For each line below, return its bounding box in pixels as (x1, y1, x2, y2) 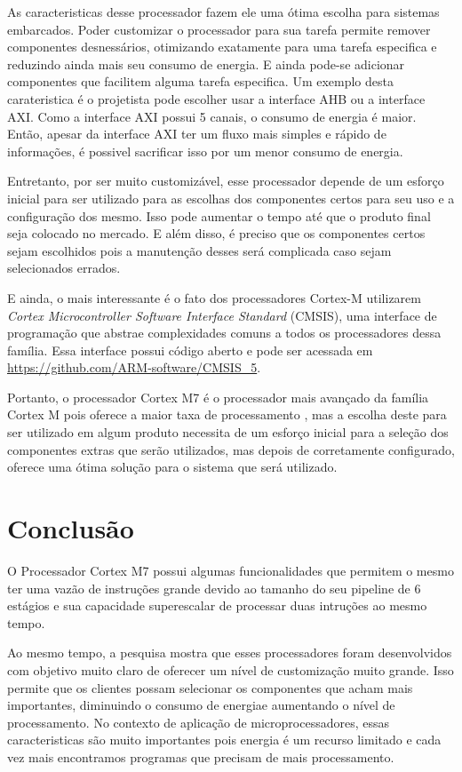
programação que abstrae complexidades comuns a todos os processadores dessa (7, 323, 442, 342)
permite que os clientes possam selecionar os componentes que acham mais (7, 678, 413, 696)
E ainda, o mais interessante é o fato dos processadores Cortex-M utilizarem (7, 288, 421, 306)
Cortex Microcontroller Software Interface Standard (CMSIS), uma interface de (7, 306, 437, 324)
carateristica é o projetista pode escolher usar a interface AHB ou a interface (7, 89, 426, 107)
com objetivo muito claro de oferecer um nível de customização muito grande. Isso (7, 660, 454, 679)
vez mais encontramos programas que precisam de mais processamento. (7, 747, 394, 766)
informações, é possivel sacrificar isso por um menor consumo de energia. (7, 141, 403, 160)
